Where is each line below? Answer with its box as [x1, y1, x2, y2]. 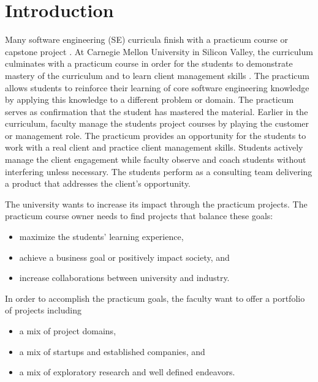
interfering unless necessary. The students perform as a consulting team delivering [5, 165, 312, 178]
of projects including [5, 304, 81, 316]
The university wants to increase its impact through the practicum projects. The [5, 197, 308, 210]
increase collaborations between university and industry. [19, 271, 230, 284]
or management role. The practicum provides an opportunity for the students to [5, 129, 306, 141]
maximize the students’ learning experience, [19, 230, 184, 243]
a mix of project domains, [19, 324, 116, 337]
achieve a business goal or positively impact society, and [19, 250, 230, 263]
